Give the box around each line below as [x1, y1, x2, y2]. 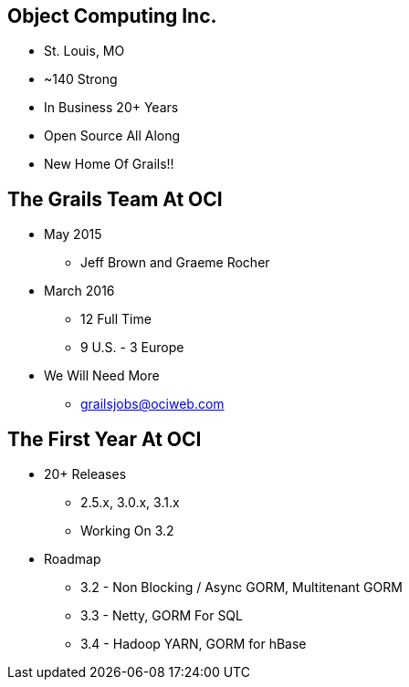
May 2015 [44, 226, 102, 243]
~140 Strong [44, 71, 118, 88]
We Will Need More [44, 368, 160, 384]
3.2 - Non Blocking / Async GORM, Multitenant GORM [80, 579, 403, 596]
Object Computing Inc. [7, 5, 217, 27]
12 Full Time [80, 311, 152, 328]
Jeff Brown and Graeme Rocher [80, 255, 270, 271]
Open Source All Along [44, 128, 181, 144]
